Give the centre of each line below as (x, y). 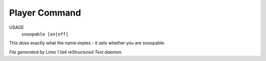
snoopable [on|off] (45, 34)
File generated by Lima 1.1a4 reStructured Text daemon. (66, 52)
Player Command (45, 13)
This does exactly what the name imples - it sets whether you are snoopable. (87, 43)
